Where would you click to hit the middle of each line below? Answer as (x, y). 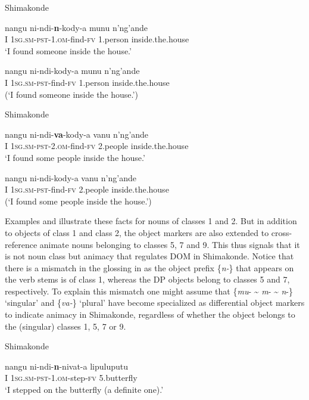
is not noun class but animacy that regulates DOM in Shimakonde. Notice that (149, 256)
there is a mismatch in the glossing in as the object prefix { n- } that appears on (149, 267)
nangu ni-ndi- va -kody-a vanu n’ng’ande (77, 134)
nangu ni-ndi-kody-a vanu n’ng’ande (71, 177)
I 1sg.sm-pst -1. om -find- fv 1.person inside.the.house (97, 39)
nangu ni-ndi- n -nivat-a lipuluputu (66, 366)
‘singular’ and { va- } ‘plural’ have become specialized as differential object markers (155, 303)
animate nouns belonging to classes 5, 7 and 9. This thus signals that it (170, 244)
